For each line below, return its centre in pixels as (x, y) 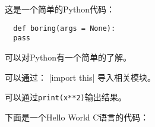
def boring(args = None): (64, 28)
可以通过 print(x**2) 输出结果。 (66, 97)
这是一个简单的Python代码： (60, 9)
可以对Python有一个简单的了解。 (68, 57)
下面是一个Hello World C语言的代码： (77, 117)
